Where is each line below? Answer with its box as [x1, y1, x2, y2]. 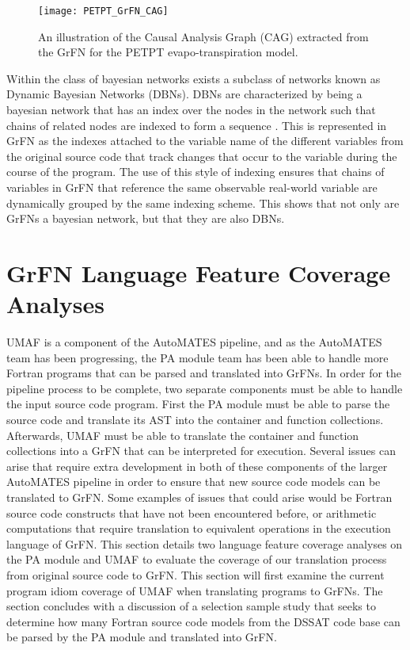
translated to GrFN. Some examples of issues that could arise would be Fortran [6, 489, 393, 506]
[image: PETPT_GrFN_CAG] [38, 6, 169, 17]
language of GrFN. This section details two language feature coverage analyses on [6, 535, 403, 552]
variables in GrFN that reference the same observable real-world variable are [6, 179, 378, 195]
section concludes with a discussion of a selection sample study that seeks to [6, 598, 376, 614]
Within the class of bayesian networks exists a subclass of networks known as [6, 70, 381, 86]
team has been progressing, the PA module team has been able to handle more [6, 349, 389, 365]
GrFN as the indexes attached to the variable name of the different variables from [6, 132, 404, 149]
